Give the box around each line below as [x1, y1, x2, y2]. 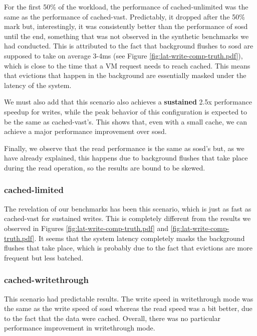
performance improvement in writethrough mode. [4, 322, 155, 333]
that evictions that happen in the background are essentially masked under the [4, 70, 246, 80]
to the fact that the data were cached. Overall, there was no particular [4, 312, 220, 323]
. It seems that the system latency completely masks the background [34, 232, 245, 243]
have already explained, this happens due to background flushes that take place [4, 152, 248, 163]
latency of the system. [4, 79, 72, 90]
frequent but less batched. [4, 252, 84, 262]
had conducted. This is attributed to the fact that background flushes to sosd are [4, 40, 253, 51]
